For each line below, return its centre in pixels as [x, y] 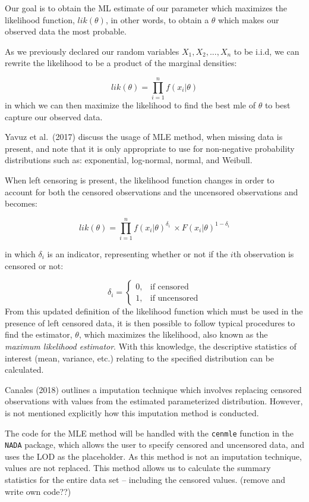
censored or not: [34, 265]
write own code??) [38, 491]
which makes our [249, 19]
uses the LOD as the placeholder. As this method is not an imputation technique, [153, 456]
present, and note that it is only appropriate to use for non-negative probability [150, 148]
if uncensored [174, 298]
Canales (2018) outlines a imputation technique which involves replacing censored [153, 389]
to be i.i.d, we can [267, 51]
